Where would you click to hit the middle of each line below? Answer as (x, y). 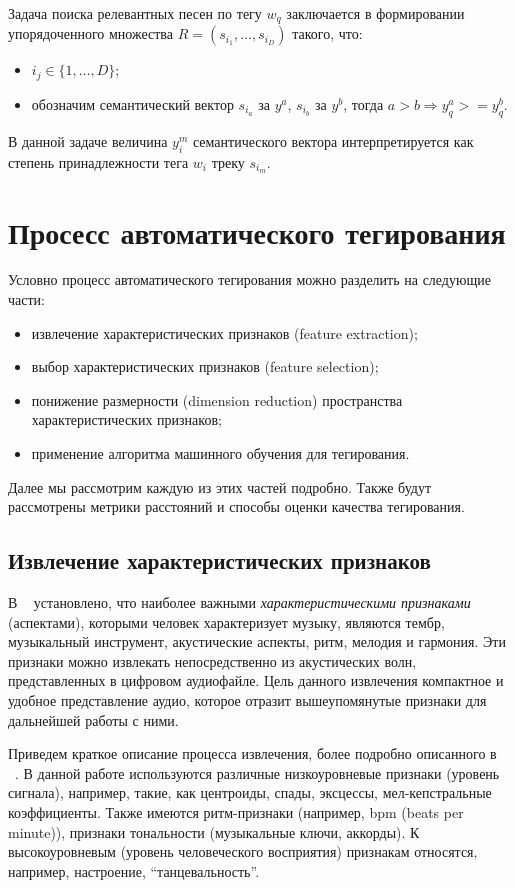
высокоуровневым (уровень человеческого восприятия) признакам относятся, (243, 851)
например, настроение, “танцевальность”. (134, 870)
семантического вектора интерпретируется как (333, 140)
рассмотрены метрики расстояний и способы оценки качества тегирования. (236, 506)
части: (26, 299)
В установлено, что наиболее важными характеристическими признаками (239, 602)
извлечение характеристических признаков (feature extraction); (224, 332)
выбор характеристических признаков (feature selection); (205, 366)
